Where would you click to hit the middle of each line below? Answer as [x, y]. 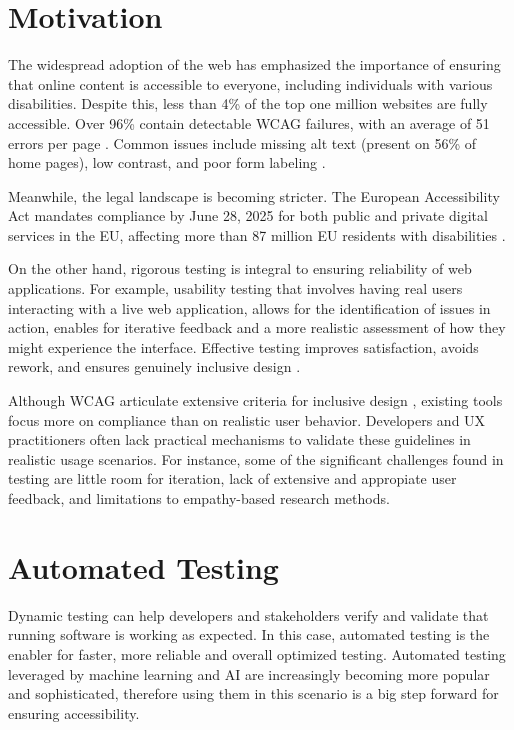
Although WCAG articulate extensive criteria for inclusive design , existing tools [255, 400]
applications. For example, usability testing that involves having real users [235, 288]
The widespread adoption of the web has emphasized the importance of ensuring [254, 64]
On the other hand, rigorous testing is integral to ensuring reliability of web [240, 268]
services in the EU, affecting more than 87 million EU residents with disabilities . [257, 234]
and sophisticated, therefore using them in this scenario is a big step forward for [253, 693]
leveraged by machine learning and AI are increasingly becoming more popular [249, 673]
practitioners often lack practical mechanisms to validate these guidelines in [239, 439]
